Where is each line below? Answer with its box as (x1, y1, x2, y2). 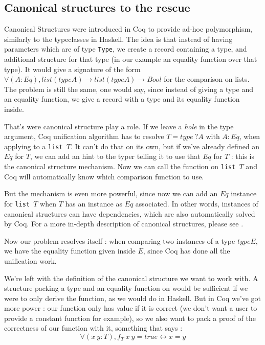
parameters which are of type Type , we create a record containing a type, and (4, 43, 247, 54)
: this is (231, 151, 254, 162)
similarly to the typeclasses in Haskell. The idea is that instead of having (4, 33, 233, 44)
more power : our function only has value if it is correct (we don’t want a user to (4, 303, 257, 313)
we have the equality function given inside (4, 245, 136, 256)
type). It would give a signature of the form (4, 63, 141, 74)
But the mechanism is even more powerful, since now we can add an (4, 188, 218, 199)
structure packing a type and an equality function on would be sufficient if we (4, 283, 248, 293)
